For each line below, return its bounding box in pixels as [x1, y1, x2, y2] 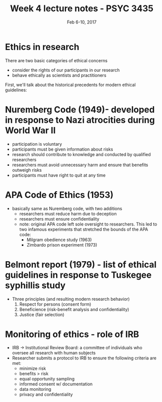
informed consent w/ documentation [19, 381, 93, 387]
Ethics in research [5, 41, 79, 52]
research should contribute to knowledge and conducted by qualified [12, 151, 151, 157]
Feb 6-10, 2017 [67, 19, 97, 25]
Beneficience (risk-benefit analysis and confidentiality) [19, 306, 129, 312]
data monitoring [19, 386, 52, 392]
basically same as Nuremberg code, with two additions [12, 205, 123, 211]
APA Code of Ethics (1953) [5, 189, 114, 201]
